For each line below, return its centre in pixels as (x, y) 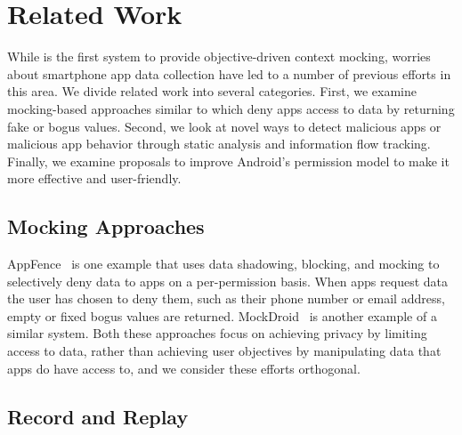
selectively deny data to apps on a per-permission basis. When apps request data (227, 281)
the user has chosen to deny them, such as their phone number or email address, (226, 298)
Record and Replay (98, 416)
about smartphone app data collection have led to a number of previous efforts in (229, 73)
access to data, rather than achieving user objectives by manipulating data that (224, 351)
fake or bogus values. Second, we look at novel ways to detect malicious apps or (224, 126)
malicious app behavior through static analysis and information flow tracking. (219, 144)
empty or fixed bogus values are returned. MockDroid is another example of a (222, 315)
